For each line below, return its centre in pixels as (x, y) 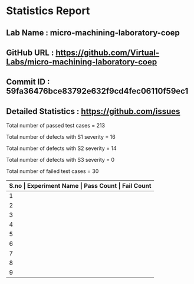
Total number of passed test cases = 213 (55, 126)
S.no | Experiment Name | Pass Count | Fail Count (80, 186)
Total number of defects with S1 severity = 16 (61, 137)
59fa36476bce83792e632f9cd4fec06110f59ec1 (97, 91)
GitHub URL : (30, 52)
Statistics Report (48, 11)
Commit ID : (28, 82)
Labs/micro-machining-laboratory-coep (82, 62)
